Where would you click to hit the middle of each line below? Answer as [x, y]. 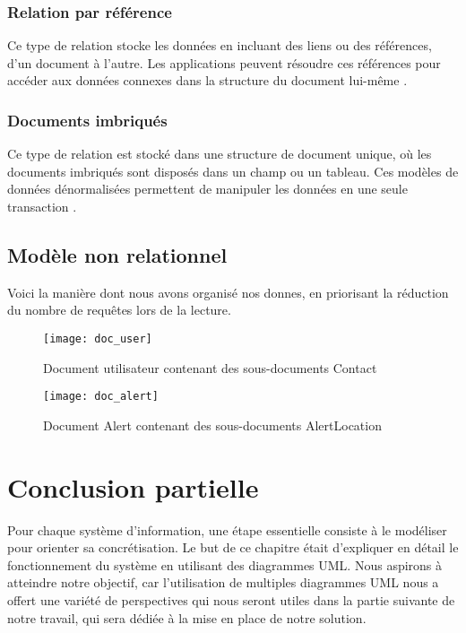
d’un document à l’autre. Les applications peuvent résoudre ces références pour [224, 62]
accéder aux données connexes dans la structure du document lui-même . [207, 80]
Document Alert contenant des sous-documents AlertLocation [212, 425]
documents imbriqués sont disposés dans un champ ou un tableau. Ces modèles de [233, 171]
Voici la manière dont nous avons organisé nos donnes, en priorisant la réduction [228, 292]
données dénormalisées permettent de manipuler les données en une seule [207, 189]
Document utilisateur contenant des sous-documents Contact [210, 367]
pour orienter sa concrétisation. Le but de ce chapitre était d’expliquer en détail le [233, 547]
